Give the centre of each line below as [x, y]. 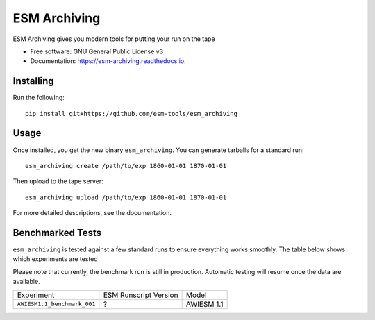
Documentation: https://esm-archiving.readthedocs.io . [108, 61]
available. [27, 282]
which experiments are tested [56, 259]
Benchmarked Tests [57, 233]
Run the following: [39, 98]
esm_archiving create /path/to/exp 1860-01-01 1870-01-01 [126, 166]
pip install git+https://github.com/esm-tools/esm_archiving [131, 113]
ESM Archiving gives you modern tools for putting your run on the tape [114, 39]
